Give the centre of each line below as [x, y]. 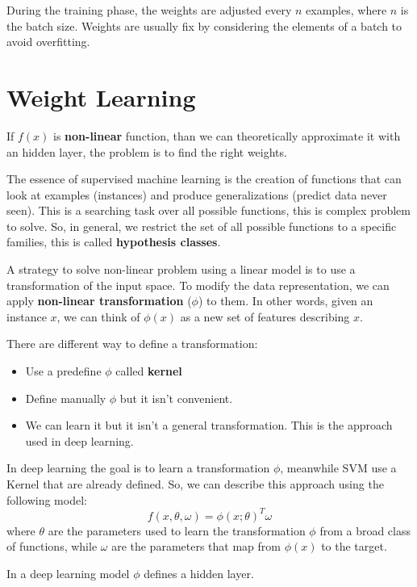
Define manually [66, 398]
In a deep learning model [68, 573]
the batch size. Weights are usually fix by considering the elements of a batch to [204, 25]
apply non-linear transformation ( [99, 301]
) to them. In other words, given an [286, 301]
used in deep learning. [79, 440]
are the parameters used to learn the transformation [177, 530]
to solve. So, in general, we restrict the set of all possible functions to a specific [202, 226]
